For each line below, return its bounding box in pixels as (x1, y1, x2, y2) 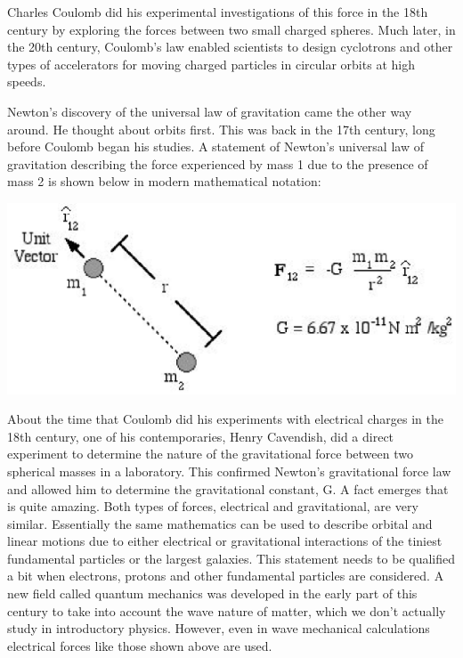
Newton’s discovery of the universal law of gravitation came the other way (7, 102, 412, 120)
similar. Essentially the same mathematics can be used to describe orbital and (7, 514, 433, 532)
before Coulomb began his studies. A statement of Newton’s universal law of (7, 137, 424, 156)
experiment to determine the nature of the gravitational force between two (7, 444, 413, 463)
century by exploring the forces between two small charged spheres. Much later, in (7, 20, 456, 38)
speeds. (7, 72, 46, 91)
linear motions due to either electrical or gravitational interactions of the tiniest (7, 532, 443, 550)
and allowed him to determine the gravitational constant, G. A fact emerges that (7, 479, 449, 498)
